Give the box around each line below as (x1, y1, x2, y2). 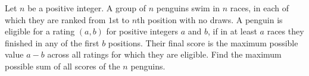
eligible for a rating (5, 25, 75, 37)
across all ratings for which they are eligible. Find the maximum (47, 48, 282, 61)
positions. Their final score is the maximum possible (108, 36, 298, 49)
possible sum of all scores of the (5, 59, 120, 72)
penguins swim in (156, 2, 220, 14)
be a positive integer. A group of (27, 2, 146, 14)
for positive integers (106, 25, 179, 37)
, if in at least (208, 25, 257, 37)
